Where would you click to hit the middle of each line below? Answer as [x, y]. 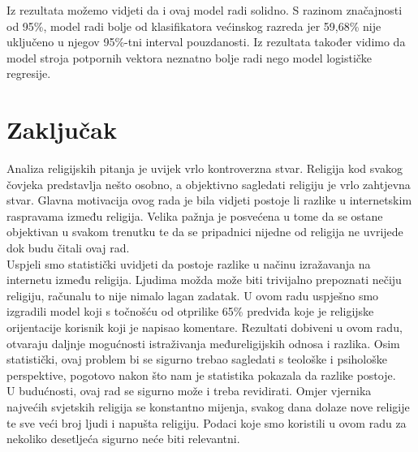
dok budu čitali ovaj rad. [68, 248]
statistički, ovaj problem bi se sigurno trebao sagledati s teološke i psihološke [197, 359]
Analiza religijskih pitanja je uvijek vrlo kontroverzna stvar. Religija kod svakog [205, 168]
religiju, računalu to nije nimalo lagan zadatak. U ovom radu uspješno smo [193, 295]
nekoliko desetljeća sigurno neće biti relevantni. [123, 439]
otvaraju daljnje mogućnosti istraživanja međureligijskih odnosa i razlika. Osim [203, 343]
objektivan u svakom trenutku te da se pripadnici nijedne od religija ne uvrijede [205, 232]
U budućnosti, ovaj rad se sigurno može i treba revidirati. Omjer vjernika [189, 391]
